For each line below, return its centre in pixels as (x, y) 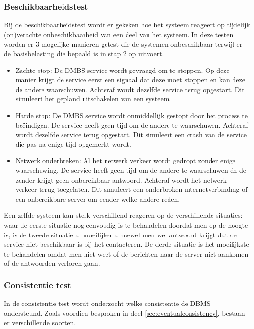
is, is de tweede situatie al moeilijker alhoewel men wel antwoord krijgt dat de (120, 234)
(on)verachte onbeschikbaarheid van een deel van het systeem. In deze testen (119, 34)
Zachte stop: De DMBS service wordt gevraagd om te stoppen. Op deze (122, 70)
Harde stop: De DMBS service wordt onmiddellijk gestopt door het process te (131, 115)
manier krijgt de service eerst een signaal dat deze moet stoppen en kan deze (130, 80)
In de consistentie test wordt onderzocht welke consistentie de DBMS (107, 303)
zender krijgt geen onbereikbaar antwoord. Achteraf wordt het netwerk (121, 179)
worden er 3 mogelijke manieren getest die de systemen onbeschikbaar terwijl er (123, 44)
